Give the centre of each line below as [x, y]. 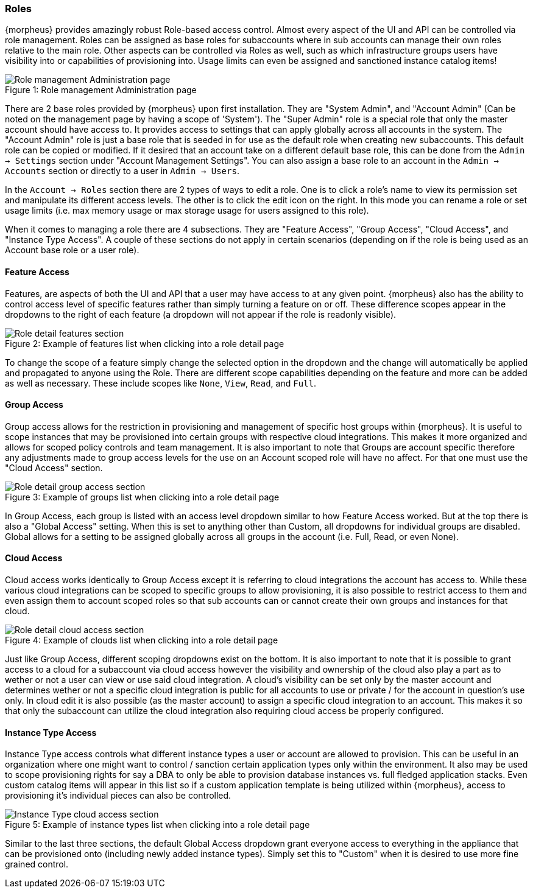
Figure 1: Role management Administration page [101, 90]
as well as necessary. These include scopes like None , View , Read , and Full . [161, 383]
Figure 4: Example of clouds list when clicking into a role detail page [142, 640]
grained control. [37, 864]
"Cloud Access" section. [54, 468]
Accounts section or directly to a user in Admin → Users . [122, 171]
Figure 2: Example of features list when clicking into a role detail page [145, 343]
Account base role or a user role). [72, 250]
